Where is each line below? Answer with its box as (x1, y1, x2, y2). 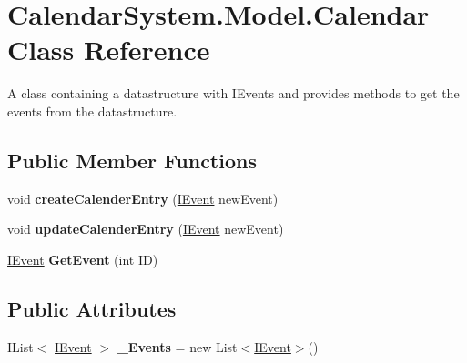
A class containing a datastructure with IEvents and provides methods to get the (7, 84, 460, 103)
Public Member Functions (7, 146, 257, 174)
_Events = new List (117, 337, 238, 356)
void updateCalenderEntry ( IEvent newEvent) (7, 219, 284, 238)
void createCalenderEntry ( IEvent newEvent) (7, 188, 279, 207)
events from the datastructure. (7, 101, 178, 120)
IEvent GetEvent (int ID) (7, 249, 158, 268)
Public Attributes (7, 294, 177, 322)
